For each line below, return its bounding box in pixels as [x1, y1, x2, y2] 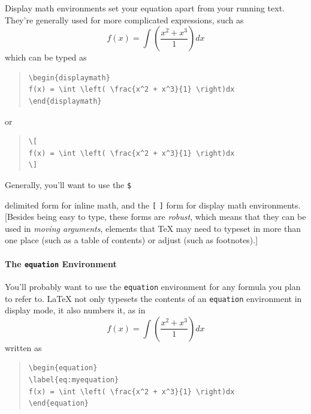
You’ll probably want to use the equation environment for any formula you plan [5, 280, 301, 292]
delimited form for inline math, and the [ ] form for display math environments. [5, 198, 301, 211]
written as [5, 341, 42, 353]
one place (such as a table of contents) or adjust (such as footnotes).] [5, 234, 258, 246]
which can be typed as [5, 51, 87, 64]
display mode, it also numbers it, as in [5, 304, 146, 316]
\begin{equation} [28, 364, 98, 373]
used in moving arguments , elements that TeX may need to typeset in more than [5, 222, 301, 234]
